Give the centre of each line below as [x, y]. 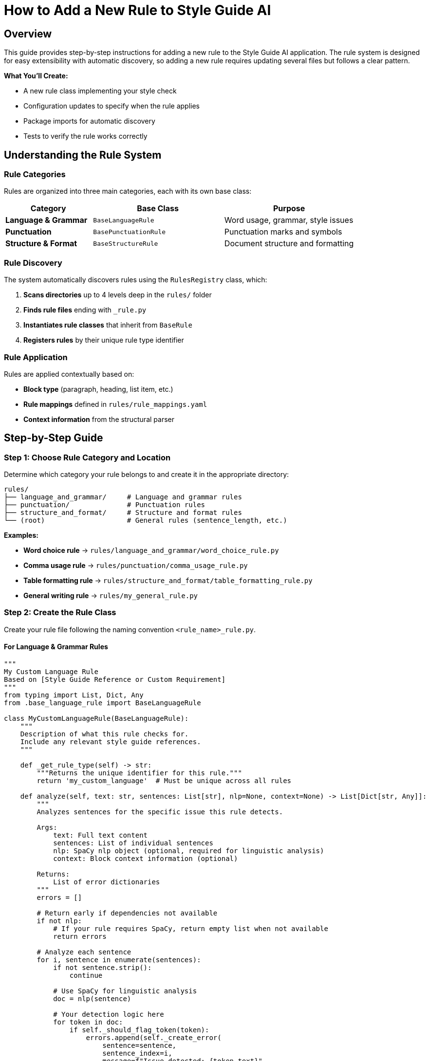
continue [86, 976]
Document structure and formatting [289, 244]
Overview [28, 34]
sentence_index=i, [137, 1053]
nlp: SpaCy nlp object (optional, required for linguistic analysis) [189, 851]
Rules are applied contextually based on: [69, 374]
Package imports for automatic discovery [89, 121]
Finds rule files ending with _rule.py [85, 310]
